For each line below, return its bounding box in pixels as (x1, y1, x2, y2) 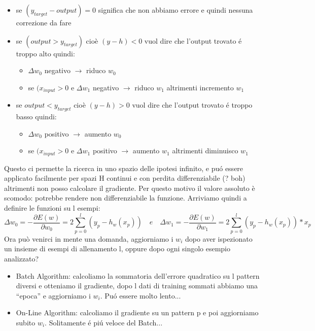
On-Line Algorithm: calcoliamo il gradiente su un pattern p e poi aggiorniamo (16, 307, 259, 318)
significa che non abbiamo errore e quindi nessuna (98, 5, 253, 15)
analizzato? (4, 253, 39, 263)
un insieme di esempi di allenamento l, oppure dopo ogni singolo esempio (4, 243, 231, 254)
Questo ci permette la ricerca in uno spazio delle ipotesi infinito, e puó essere (4, 162, 243, 173)
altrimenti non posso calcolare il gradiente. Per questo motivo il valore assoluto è (4, 182, 255, 193)
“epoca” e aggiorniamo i (16, 290, 91, 301)
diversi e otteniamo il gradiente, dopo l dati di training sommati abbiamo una (16, 280, 258, 291)
